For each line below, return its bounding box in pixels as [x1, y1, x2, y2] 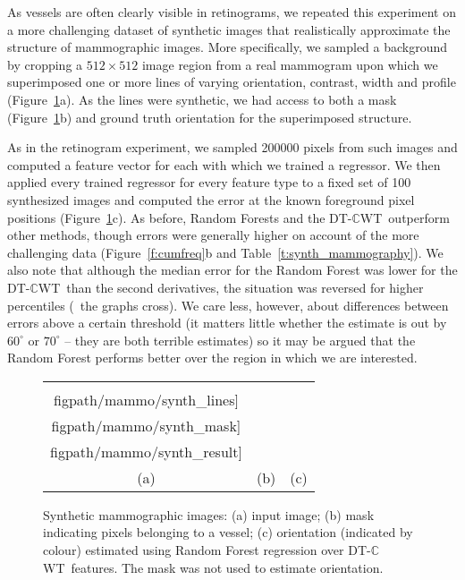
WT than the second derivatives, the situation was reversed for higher [38, 277, 424, 296]
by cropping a [7, 55, 83, 73]
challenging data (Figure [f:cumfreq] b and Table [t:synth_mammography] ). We [7, 243, 444, 261]
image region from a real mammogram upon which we [141, 55, 438, 73]
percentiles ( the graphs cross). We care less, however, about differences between [7, 295, 449, 314]
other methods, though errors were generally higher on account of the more [7, 226, 419, 244]
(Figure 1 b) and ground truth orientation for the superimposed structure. [7, 107, 412, 126]
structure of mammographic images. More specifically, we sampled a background [7, 38, 448, 56]
